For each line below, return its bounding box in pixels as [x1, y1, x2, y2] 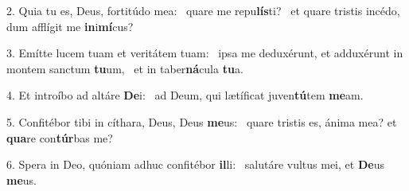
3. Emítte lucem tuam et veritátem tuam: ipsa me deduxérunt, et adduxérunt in [6, 45, 403, 61]
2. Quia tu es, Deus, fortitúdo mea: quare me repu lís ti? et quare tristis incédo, [6, 2, 400, 18]
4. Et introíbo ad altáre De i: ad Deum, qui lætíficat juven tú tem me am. [6, 87, 364, 103]
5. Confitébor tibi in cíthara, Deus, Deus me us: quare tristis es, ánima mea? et [6, 113, 397, 130]
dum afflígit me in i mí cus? [6, 18, 134, 34]
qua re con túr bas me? [6, 129, 113, 146]
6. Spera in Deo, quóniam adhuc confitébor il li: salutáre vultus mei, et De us [6, 156, 384, 173]
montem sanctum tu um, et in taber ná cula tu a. [6, 60, 243, 76]
